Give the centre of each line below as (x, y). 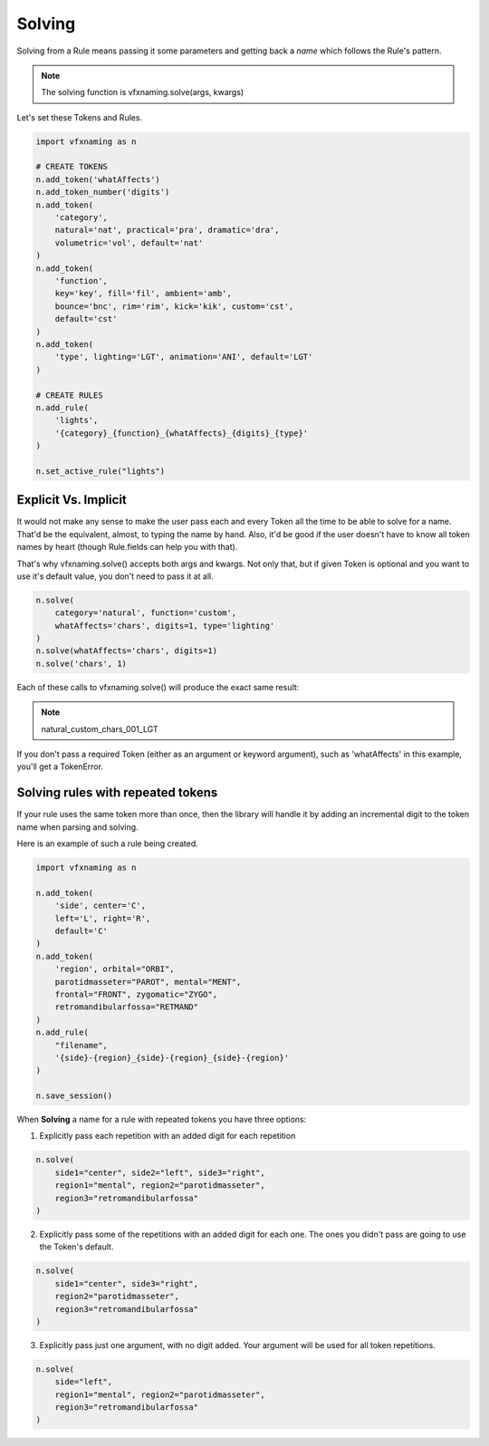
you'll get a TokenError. (60, 766)
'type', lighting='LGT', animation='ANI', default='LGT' (184, 357)
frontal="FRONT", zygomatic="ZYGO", (136, 994)
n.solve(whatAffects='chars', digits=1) (126, 651)
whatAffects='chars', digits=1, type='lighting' (165, 626)
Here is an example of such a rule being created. (107, 843)
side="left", (84, 1382)
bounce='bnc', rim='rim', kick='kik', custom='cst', (174, 306)
